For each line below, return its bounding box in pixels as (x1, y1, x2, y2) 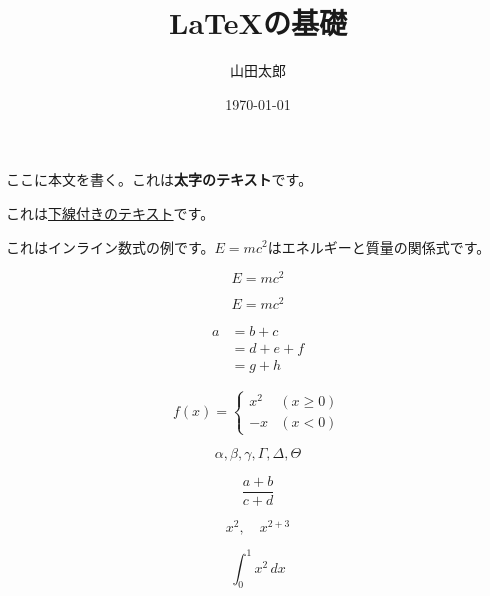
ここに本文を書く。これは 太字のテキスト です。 (6, 169, 313, 190)
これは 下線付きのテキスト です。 (6, 202, 215, 223)
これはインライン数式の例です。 (6, 236, 215, 257)
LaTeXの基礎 (169, 2, 347, 43)
